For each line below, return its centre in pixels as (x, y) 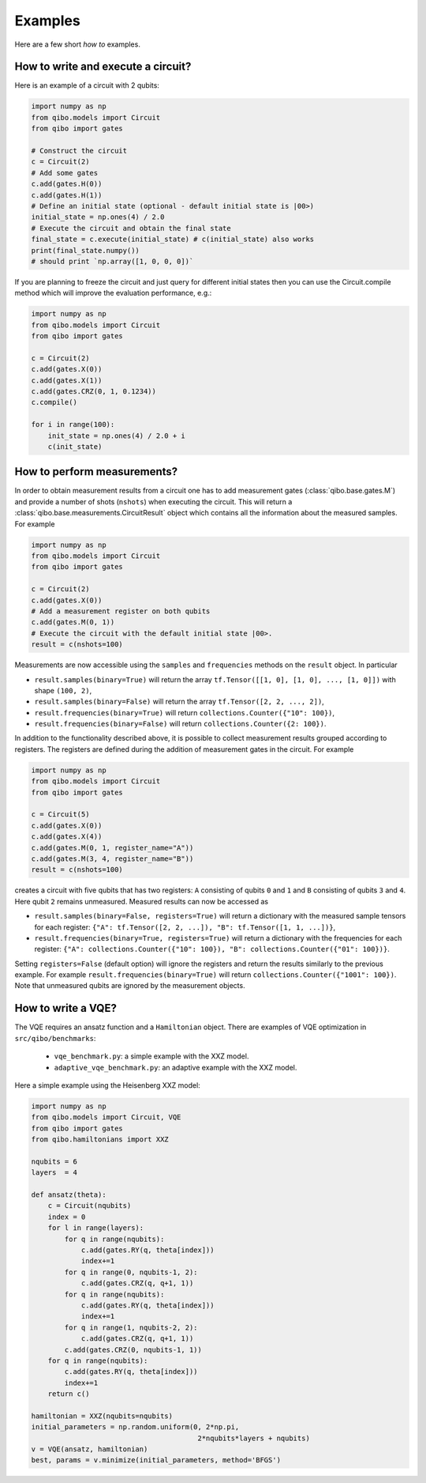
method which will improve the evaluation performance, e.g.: (113, 293)
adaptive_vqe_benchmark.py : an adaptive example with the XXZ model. (176, 1067)
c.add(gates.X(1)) (67, 380)
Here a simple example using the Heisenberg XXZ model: (107, 1085)
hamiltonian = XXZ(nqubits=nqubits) (102, 1416)
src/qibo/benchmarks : (55, 1038)
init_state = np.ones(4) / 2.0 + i (116, 436)
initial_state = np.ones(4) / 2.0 (98, 217)
